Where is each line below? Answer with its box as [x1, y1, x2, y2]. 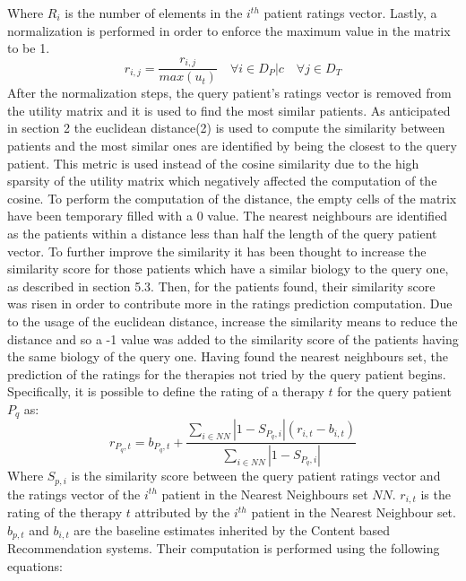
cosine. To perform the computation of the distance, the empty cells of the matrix [7, 188, 457, 207]
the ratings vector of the [7, 484, 141, 503]
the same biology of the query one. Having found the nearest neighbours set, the [7, 347, 448, 366]
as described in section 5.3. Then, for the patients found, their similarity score [7, 276, 436, 295]
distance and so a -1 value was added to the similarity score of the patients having [7, 329, 459, 348]
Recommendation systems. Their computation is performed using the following [7, 539, 440, 558]
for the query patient [337, 382, 452, 401]
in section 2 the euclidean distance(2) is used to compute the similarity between [7, 118, 445, 137]
